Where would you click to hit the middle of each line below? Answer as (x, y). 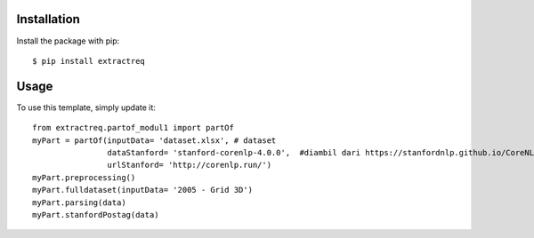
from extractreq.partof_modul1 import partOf (133, 128)
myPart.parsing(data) (79, 202)
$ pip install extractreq (89, 61)
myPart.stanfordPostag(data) (96, 214)
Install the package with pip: (68, 41)
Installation (48, 19)
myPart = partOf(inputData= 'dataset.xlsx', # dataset (154, 140)
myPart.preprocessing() (84, 177)
